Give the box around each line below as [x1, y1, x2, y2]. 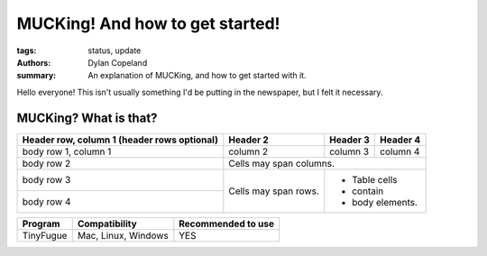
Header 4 [380, 133, 421, 146]
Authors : [16, 57, 51, 68]
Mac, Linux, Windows [77, 229, 169, 242]
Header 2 [228, 133, 270, 146]
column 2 [228, 145, 269, 158]
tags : [16, 45, 37, 56]
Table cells [352, 173, 398, 186]
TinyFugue [22, 229, 68, 242]
